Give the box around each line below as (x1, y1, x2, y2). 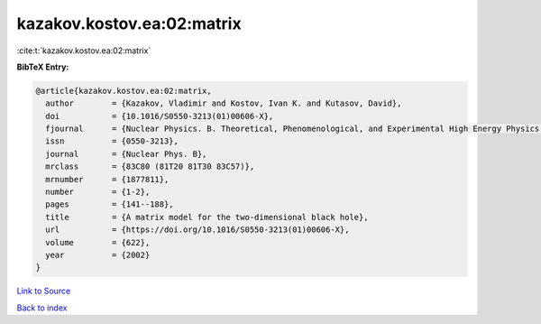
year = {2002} (45, 250, 151, 260)
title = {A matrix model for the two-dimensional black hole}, (45, 212, 369, 222)
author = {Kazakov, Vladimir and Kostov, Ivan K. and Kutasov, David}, (45, 98, 402, 108)
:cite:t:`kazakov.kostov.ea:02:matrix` (16, 45, 151, 56)
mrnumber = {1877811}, (45, 174, 170, 184)
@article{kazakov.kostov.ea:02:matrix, (35, 86, 212, 96)
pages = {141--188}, (45, 199, 175, 209)
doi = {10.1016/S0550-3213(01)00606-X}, (45, 111, 274, 121)
